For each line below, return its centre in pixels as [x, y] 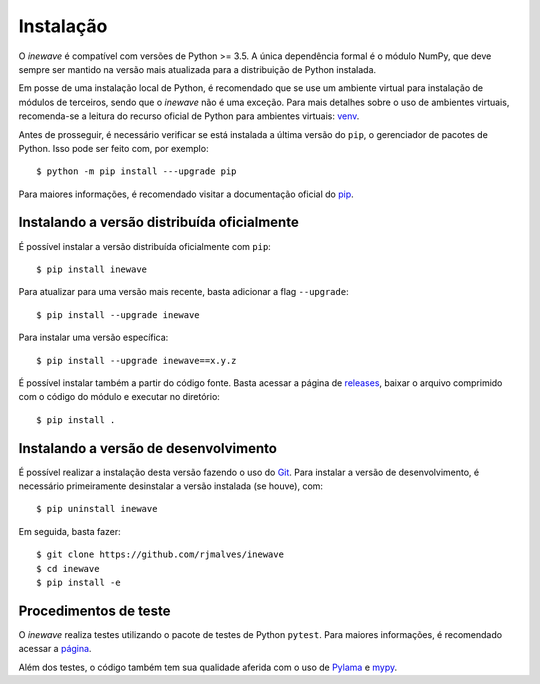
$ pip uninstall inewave [97, 509]
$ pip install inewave [92, 269]
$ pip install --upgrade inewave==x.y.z [136, 360]
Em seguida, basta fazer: [70, 531]
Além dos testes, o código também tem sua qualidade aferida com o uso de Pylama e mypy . [208, 667]
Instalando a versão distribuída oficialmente [158, 222]
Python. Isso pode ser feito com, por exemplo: [113, 148]
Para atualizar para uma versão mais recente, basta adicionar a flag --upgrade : [183, 292]
